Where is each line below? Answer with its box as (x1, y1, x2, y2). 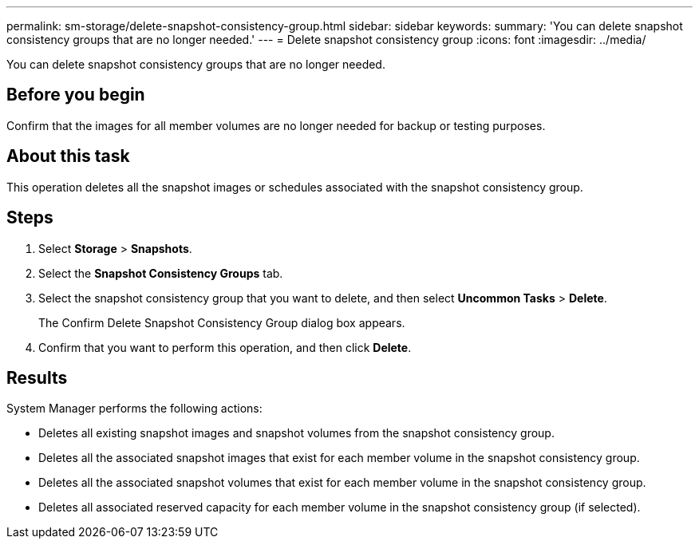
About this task (6, 146, 130, 167)
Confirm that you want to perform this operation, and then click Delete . (38, 340, 412, 354)
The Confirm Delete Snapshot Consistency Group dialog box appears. (38, 315, 405, 330)
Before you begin (6, 85, 145, 105)
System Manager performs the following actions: (6, 401, 263, 416)
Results (6, 367, 68, 388)
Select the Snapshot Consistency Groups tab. (38, 266, 283, 280)
